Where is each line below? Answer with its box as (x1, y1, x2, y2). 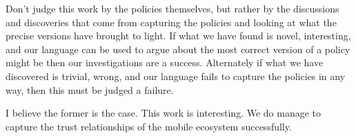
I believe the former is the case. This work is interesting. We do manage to (6, 106, 322, 120)
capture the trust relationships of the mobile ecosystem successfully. (6, 119, 292, 133)
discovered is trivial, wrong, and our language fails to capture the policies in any (6, 68, 346, 83)
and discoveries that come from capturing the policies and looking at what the (6, 14, 337, 29)
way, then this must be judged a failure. (6, 82, 174, 97)
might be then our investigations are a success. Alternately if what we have (6, 55, 324, 70)
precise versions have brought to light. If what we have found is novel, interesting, (6, 28, 351, 43)
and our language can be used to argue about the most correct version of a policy (6, 41, 350, 56)
